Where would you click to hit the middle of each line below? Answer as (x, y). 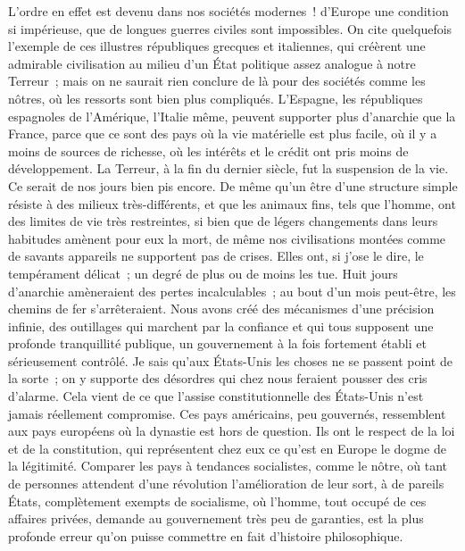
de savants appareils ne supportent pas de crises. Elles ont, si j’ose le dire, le (216, 256)
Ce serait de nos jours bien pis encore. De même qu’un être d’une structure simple (233, 185)
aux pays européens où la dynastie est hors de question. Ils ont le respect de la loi (232, 431)
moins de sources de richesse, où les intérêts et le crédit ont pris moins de (208, 150)
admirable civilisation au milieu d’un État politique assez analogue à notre (212, 63)
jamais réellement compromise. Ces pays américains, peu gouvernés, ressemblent (227, 413)
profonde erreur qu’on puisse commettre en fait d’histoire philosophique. (206, 535)
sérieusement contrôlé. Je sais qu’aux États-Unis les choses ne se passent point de (230, 360)
